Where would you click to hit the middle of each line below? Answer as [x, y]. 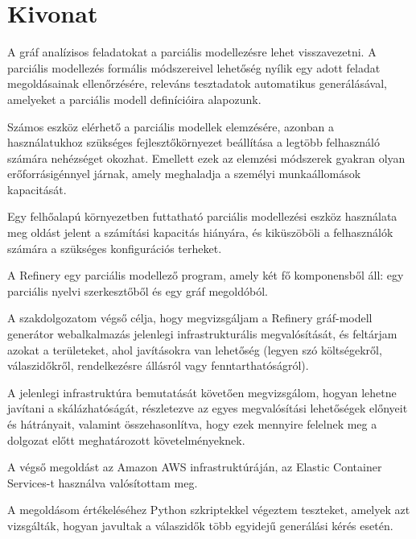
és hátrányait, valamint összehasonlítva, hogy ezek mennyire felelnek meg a [192, 424]
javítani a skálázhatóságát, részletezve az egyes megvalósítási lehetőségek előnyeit [208, 408]
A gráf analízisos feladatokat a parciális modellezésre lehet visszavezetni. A [192, 52]
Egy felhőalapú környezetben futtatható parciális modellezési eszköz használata [202, 216]
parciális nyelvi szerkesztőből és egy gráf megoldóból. [138, 290]
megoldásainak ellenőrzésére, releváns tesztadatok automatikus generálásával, [197, 83]
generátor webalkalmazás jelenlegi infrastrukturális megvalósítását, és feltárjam [202, 334]
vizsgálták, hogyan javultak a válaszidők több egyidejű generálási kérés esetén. [200, 525]
